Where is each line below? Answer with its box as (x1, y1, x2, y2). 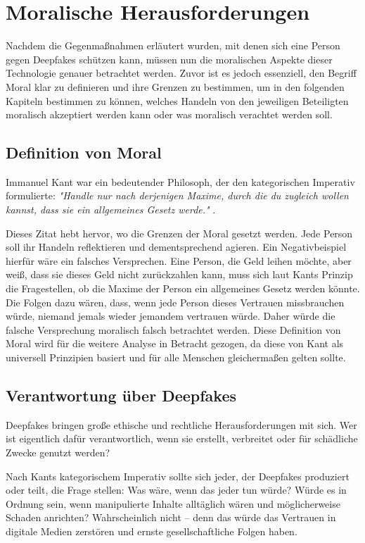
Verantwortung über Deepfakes (6, 385, 237, 406)
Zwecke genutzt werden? (6, 445, 110, 459)
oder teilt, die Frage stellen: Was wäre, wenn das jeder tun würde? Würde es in (6, 482, 347, 497)
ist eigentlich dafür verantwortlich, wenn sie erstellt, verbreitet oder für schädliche (6, 431, 358, 446)
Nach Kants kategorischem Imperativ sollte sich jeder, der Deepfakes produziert (6, 468, 350, 483)
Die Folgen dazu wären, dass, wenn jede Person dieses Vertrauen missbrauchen (6, 294, 345, 309)
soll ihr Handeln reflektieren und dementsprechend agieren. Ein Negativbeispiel (6, 239, 347, 254)
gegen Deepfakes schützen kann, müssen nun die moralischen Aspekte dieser (6, 51, 333, 66)
